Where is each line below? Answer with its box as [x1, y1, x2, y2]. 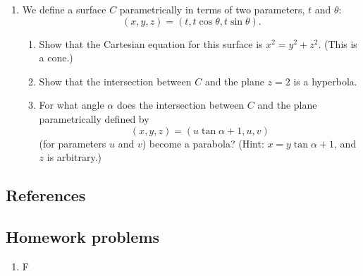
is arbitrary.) [47, 150, 101, 164]
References [6, 184, 86, 206]
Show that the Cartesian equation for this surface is [39, 36, 263, 51]
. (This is [318, 36, 357, 51]
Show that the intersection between [39, 73, 192, 88]
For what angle [39, 97, 104, 112]
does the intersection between [116, 97, 245, 112]
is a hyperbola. [293, 73, 357, 88]
